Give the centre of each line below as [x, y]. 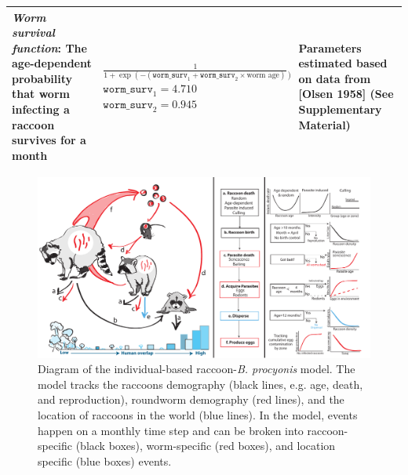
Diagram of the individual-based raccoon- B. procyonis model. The [197, 369]
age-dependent [52, 63]
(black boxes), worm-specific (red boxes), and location [206, 446]
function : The [49, 47]
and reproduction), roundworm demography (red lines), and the [191, 399]
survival [33, 33]
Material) [324, 124]
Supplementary [340, 109]
